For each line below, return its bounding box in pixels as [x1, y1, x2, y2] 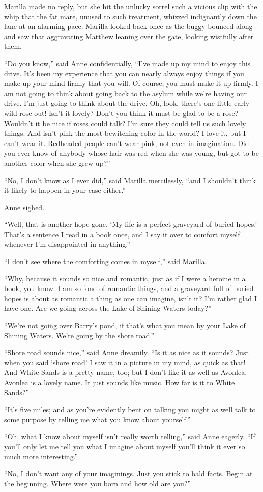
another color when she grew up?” [4, 157, 110, 168]
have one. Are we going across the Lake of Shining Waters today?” [4, 303, 212, 313]
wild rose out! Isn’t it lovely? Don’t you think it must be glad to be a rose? [4, 107, 239, 118]
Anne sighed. [4, 201, 45, 212]
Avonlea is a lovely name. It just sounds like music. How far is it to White [4, 377, 235, 387]
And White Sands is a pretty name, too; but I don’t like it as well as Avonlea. [4, 367, 247, 378]
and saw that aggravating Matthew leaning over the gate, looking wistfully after [4, 31, 254, 41]
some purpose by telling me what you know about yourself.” [4, 414, 191, 424]
